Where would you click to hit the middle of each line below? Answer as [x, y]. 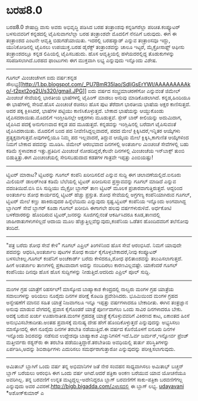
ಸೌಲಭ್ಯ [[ [14, 84]
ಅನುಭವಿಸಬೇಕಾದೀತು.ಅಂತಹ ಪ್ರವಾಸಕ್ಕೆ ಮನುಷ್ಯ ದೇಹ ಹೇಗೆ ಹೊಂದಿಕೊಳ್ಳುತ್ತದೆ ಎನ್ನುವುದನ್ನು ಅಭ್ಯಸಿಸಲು [93, 322]
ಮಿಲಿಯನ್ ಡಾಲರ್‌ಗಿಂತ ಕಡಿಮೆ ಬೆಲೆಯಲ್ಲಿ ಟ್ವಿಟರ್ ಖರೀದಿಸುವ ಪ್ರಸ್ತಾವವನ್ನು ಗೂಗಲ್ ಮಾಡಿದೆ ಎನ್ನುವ [91, 181]
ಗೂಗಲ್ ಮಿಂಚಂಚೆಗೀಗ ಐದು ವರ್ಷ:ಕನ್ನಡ [42, 77]
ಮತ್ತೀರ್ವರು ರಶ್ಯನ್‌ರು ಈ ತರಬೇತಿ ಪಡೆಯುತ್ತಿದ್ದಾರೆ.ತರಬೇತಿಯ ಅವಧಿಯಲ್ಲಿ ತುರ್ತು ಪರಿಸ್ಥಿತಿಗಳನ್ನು [88, 342]
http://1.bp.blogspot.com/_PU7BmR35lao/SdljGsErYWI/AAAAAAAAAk [106, 84]
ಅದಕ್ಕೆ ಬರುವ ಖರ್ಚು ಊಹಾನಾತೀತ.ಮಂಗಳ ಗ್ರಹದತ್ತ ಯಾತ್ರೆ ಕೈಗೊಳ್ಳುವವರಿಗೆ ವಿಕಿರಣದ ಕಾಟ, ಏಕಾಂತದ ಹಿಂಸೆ [98, 315]
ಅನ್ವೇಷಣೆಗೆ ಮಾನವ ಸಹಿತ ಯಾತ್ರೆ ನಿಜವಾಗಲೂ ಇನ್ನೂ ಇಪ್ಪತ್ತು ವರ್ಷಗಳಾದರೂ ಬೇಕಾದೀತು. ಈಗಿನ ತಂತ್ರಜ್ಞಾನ [97, 302]
